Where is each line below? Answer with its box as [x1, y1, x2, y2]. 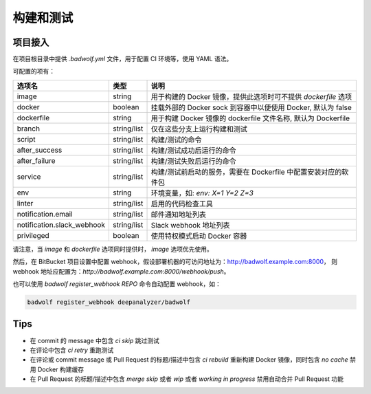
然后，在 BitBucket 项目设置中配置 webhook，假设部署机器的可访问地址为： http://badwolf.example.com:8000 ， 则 [12, 258, 338, 266]
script [16, 134, 36, 144]
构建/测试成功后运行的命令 [150, 145, 236, 155]
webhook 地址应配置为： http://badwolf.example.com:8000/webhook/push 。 [12, 267, 230, 275]
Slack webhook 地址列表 [150, 220, 230, 230]
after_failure [16, 155, 56, 165]
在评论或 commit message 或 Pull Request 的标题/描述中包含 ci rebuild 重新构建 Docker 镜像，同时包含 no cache [30, 355, 348, 364]
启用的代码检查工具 [150, 199, 213, 208]
